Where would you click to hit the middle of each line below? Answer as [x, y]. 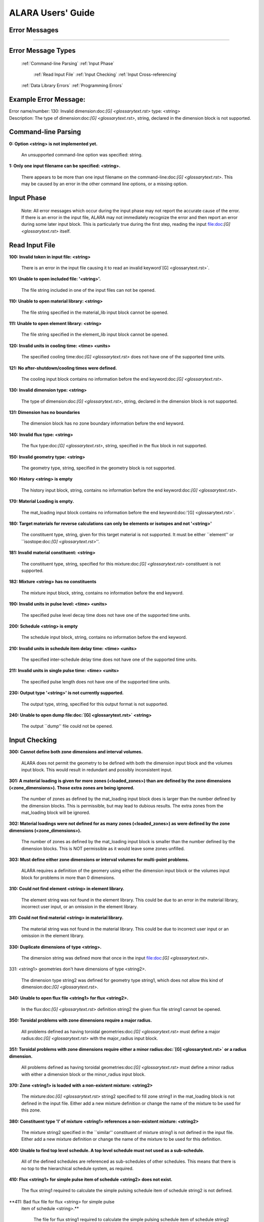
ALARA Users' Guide [52, 13]
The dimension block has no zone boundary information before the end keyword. [103, 423]
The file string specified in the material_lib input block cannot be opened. [95, 312]
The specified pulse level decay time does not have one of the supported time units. [106, 615]
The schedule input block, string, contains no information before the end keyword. [104, 637]
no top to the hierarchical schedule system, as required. [77, 1168]
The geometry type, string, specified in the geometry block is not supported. [99, 468]
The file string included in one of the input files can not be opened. [88, 290]
